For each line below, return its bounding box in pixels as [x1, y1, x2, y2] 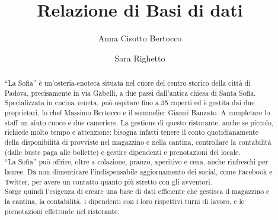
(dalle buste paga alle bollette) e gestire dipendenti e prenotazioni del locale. [4, 147, 241, 157]
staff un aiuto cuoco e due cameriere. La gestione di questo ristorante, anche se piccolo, [4, 117, 274, 127]
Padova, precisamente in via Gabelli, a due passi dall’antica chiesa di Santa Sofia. [4, 88, 256, 98]
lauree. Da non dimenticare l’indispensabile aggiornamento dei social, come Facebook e [4, 167, 273, 177]
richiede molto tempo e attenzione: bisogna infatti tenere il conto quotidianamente [4, 127, 258, 137]
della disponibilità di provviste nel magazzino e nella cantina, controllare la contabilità [4, 137, 271, 147]
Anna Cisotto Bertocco [98, 32, 182, 44]
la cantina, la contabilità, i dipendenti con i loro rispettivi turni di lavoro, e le [4, 196, 244, 206]
